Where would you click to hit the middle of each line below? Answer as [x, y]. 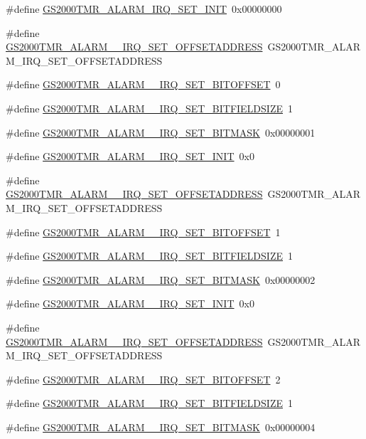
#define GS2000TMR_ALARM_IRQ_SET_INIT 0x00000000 [144, 9]
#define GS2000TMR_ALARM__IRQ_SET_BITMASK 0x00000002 [161, 279]
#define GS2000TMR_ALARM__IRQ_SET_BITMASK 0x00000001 [161, 132]
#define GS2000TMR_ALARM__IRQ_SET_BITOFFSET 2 [143, 379]
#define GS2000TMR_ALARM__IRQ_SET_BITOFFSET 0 [143, 84]
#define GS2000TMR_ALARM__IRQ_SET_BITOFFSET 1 [143, 232]
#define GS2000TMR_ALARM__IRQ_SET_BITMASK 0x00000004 [161, 427]
